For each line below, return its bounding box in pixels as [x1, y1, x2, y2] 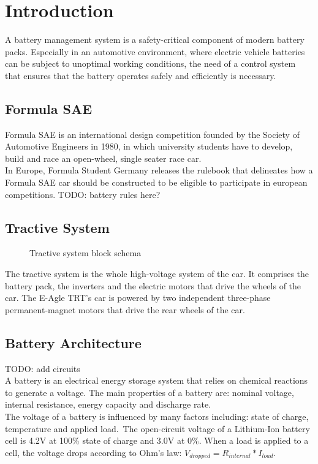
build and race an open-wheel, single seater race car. [5, 151, 202, 164]
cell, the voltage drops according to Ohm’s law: [5, 446, 182, 458]
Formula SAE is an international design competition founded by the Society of [5, 127, 300, 140]
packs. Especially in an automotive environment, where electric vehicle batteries [5, 45, 305, 58]
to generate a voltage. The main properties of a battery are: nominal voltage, [5, 386, 294, 398]
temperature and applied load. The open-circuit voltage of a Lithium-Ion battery [5, 422, 310, 435]
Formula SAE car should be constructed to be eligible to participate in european [5, 176, 308, 189]
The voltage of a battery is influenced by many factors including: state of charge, [5, 410, 309, 423]
